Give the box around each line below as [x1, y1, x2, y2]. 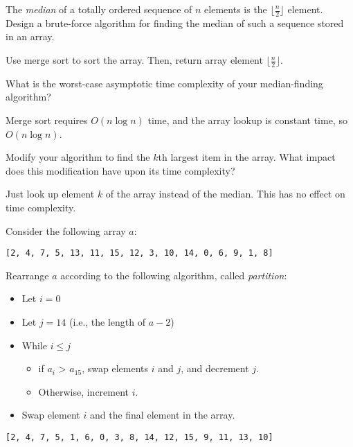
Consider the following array [6, 223, 126, 238]
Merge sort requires [6, 113, 88, 128]
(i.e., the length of [69, 315, 146, 329]
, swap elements [82, 361, 149, 376]
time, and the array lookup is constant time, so [147, 113, 347, 128]
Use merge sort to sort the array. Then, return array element [6, 53, 263, 67]
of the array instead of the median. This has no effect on [105, 186, 345, 201]
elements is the [204, 2, 267, 16]
